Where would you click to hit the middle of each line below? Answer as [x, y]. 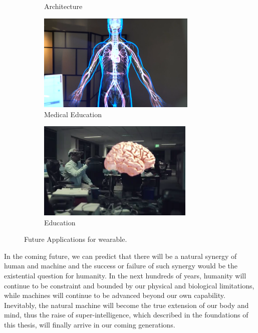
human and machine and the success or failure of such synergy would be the [121, 266]
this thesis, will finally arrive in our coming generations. [90, 324]
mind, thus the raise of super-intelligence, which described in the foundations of [126, 315]
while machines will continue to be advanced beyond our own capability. [115, 295]
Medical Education [73, 114]
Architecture [63, 6]
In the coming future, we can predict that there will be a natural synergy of [120, 256]
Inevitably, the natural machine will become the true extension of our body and [126, 305]
